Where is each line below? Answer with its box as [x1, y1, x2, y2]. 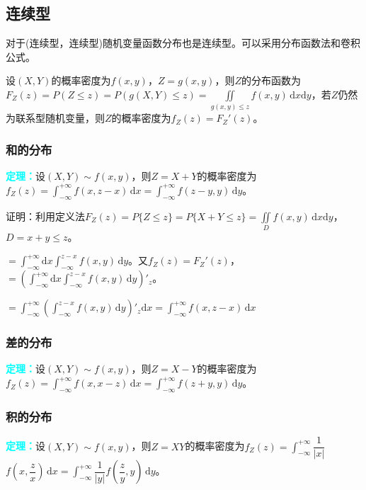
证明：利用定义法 [6, 208, 85, 223]
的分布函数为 [241, 73, 301, 88]
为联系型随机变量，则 [6, 110, 105, 125]
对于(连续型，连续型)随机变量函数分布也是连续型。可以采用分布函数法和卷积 [6, 35, 360, 50]
